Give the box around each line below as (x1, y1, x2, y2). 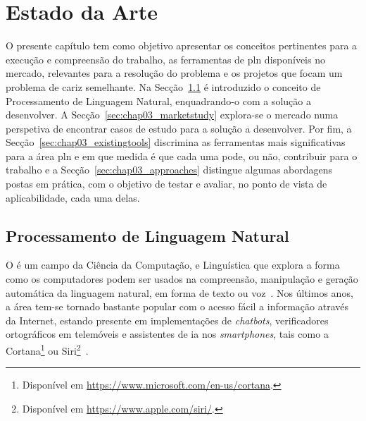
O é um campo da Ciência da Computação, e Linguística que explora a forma (6, 257, 340, 272)
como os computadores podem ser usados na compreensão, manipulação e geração (6, 271, 358, 286)
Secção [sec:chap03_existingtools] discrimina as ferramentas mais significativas (6, 135, 346, 150)
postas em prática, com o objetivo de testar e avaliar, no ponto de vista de (6, 176, 327, 191)
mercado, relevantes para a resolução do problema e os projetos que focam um (6, 66, 343, 80)
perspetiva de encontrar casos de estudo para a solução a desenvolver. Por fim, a (6, 121, 352, 135)
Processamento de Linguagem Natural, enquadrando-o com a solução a (6, 93, 311, 108)
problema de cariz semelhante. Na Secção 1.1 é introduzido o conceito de (6, 79, 321, 94)
